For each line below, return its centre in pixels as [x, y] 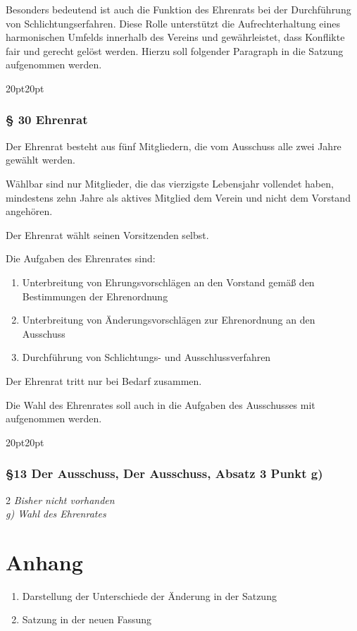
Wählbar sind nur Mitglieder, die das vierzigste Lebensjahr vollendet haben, [170, 183]
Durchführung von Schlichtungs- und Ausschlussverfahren [146, 357]
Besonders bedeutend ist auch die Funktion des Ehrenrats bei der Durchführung [178, 9]
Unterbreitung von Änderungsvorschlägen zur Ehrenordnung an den [169, 320]
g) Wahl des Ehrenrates [56, 514]
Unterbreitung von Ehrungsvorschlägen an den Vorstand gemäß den [168, 282]
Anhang [44, 562]
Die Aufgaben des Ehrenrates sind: [81, 258]
